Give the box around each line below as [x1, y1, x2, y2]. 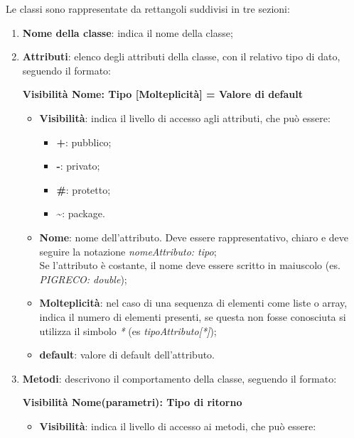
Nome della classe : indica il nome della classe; [22, 25, 233, 40]
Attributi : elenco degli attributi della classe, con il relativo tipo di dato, [22, 49, 340, 64]
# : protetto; [56, 182, 111, 197]
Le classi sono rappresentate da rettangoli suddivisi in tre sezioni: [6, 1, 290, 16]
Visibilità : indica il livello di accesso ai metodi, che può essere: [39, 418, 316, 433]
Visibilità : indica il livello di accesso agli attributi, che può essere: [39, 110, 331, 125]
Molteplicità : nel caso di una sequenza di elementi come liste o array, [39, 295, 348, 310]
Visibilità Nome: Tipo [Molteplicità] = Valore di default [22, 87, 304, 102]
